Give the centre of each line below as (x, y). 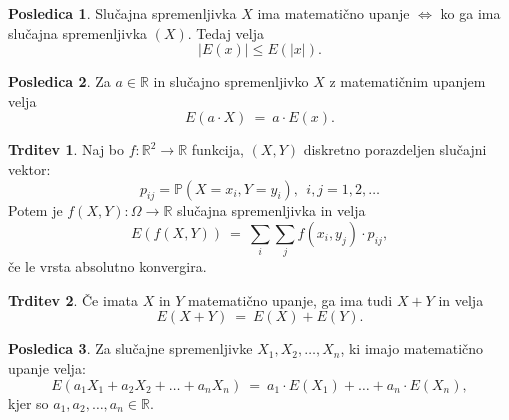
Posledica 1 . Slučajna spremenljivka (122, 13)
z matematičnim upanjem (407, 81)
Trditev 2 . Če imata (73, 299)
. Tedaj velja (226, 32)
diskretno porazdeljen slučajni (395, 149)
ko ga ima (470, 13)
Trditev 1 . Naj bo (66, 149)
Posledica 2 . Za (59, 81)
